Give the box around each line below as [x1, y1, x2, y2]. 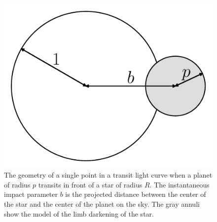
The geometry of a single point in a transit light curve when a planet [4, 170, 213, 180]
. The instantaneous [149, 179, 210, 189]
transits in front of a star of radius [38, 179, 143, 189]
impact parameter [4, 189, 58, 199]
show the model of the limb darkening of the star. [4, 208, 154, 219]
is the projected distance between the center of [65, 189, 206, 199]
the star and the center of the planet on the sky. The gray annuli [4, 199, 200, 209]
